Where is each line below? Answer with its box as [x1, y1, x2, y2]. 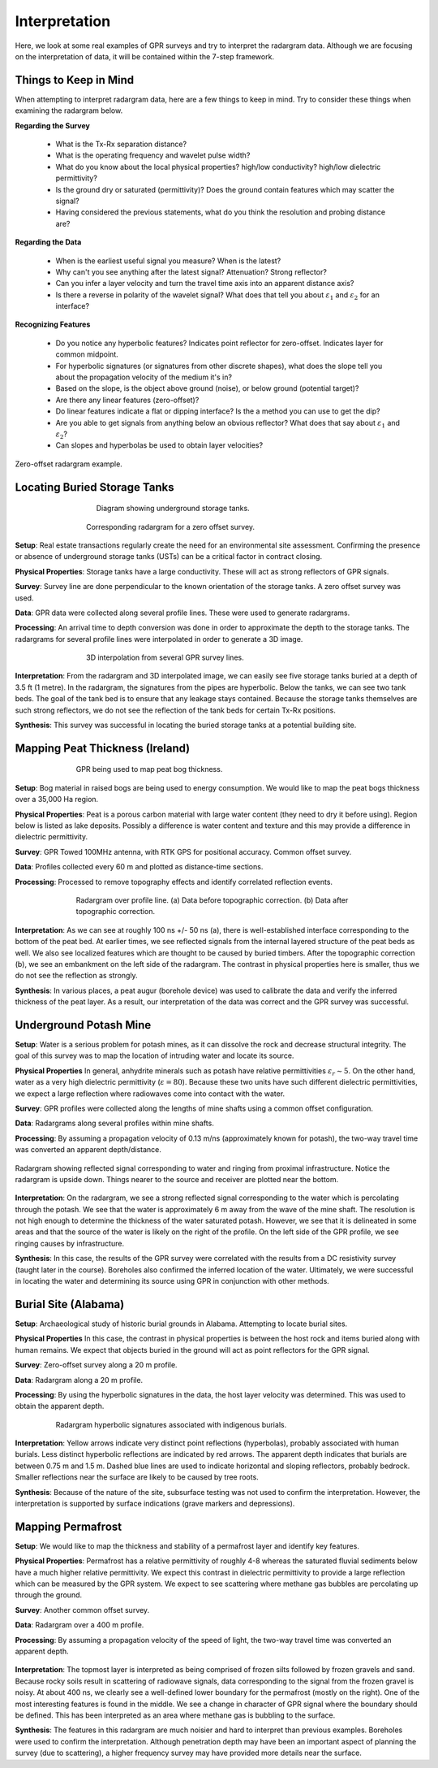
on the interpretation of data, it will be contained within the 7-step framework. [15, 51, 275, 61]
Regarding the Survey [15, 120, 91, 130]
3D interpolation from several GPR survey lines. [86, 652, 244, 662]
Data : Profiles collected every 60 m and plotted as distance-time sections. [15, 862, 264, 872]
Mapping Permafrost [15, 1519, 122, 1533]
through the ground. [15, 1590, 83, 1600]
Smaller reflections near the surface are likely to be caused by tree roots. [15, 1472, 259, 1482]
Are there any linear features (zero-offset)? [55, 395, 200, 405]
